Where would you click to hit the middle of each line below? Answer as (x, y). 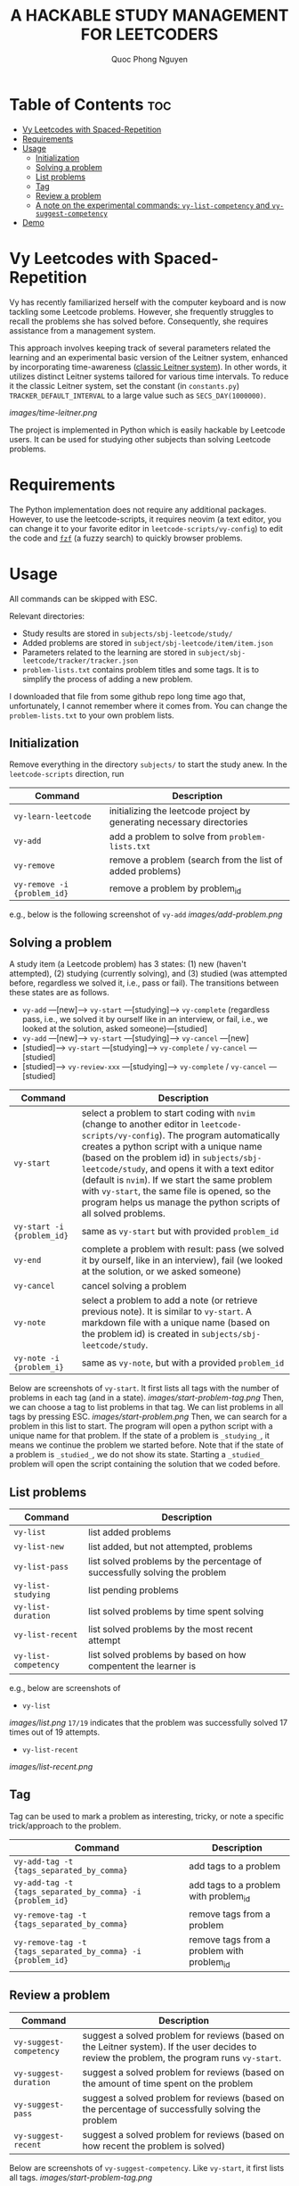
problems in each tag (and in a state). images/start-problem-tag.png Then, (146, 1398)
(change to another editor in (140, 1125)
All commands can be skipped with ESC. (83, 598)
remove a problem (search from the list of (196, 860)
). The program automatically (219, 1135)
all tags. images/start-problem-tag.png (81, 2177)
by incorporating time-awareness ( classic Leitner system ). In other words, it (148, 367)
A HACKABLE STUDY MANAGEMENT (149, 16)
